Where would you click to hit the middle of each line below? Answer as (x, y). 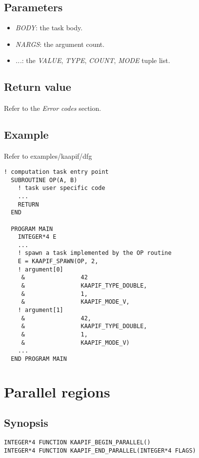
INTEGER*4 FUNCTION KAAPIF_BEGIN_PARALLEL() (77, 443)
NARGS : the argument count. (60, 44)
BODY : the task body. (49, 28)
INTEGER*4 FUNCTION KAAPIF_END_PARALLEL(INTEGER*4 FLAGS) (100, 450)
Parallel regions (57, 391)
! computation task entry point (56, 172)
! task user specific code (61, 188)
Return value (38, 87)
